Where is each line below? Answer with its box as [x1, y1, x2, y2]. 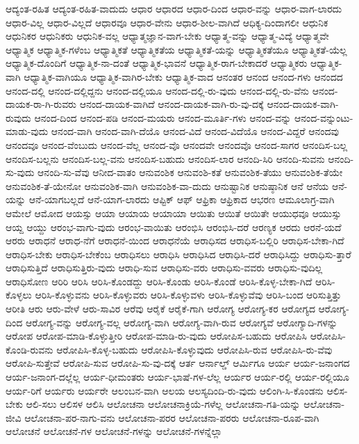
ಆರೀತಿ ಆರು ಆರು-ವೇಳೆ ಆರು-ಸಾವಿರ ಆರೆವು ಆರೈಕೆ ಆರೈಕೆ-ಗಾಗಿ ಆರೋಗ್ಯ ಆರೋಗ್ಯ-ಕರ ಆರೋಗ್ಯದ [6, 301, 315, 316]
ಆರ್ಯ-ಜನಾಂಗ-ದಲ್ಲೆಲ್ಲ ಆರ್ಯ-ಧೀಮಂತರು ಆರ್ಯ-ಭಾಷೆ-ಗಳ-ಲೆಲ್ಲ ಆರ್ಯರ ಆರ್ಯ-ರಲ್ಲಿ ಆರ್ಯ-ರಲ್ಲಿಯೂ [6, 370, 349, 384]
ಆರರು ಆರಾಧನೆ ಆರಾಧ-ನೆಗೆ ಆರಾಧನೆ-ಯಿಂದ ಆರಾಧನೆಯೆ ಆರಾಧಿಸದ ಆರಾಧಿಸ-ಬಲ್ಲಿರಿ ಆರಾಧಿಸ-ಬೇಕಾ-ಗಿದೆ [6, 233, 344, 248]
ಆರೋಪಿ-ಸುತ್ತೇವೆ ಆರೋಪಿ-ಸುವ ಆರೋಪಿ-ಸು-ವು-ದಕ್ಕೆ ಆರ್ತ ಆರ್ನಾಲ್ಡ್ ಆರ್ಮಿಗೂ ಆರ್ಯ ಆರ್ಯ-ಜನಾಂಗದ [6, 356, 350, 370]
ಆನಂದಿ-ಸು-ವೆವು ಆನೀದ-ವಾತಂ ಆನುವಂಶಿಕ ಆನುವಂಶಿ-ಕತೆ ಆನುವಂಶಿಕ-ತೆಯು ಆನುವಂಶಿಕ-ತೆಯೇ [37, 165, 343, 180]
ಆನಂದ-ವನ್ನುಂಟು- [294, 110, 353, 125]
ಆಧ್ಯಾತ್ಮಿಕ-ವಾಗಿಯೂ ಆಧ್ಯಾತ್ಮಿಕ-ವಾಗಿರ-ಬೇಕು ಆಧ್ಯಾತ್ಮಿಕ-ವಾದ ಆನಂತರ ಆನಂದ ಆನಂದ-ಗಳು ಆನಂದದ [24, 69, 343, 84]
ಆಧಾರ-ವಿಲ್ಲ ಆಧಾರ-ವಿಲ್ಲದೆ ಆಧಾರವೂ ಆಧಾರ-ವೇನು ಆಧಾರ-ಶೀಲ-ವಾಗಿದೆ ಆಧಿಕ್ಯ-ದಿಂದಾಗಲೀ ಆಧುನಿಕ [6, 15, 328, 29]
